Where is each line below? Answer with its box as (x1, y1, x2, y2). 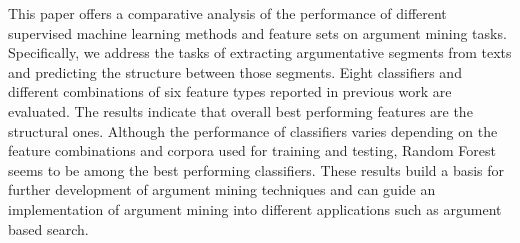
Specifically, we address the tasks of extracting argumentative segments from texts (8, 42, 512, 63)
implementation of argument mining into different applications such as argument (8, 198, 502, 219)
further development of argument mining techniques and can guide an (8, 179, 436, 200)
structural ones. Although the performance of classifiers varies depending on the (8, 120, 498, 141)
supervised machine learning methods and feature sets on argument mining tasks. (8, 22, 507, 43)
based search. (8, 218, 89, 239)
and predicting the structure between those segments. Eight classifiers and (8, 61, 462, 82)
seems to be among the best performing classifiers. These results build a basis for (8, 159, 505, 180)
